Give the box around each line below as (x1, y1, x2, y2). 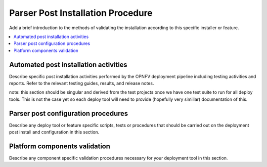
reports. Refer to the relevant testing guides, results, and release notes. (9, 81, 154, 86)
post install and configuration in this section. (9, 129, 99, 135)
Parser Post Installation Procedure (9, 7, 153, 18)
